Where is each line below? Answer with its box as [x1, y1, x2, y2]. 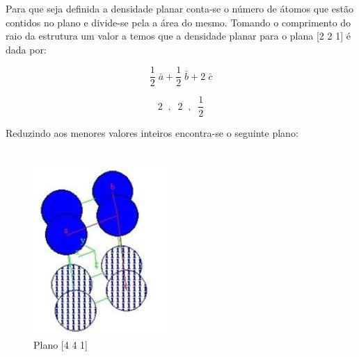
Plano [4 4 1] [33, 338, 88, 352]
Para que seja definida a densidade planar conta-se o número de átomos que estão [6, 1, 353, 15]
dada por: [6, 42, 47, 56]
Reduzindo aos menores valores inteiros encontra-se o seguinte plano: [6, 125, 298, 140]
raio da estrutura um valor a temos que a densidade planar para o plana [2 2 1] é [6, 28, 351, 43]
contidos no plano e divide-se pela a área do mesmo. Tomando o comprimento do [6, 15, 351, 29]
